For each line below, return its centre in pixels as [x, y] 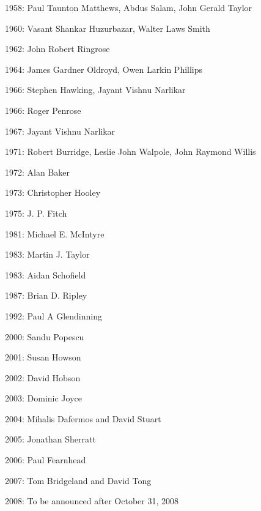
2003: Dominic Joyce [43, 398]
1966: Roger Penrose [43, 110]
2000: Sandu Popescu [45, 336]
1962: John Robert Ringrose [57, 49]
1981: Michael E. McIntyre [55, 233]
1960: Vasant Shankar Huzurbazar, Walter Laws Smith [108, 28]
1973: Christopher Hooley [53, 192]
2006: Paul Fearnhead [46, 460]
